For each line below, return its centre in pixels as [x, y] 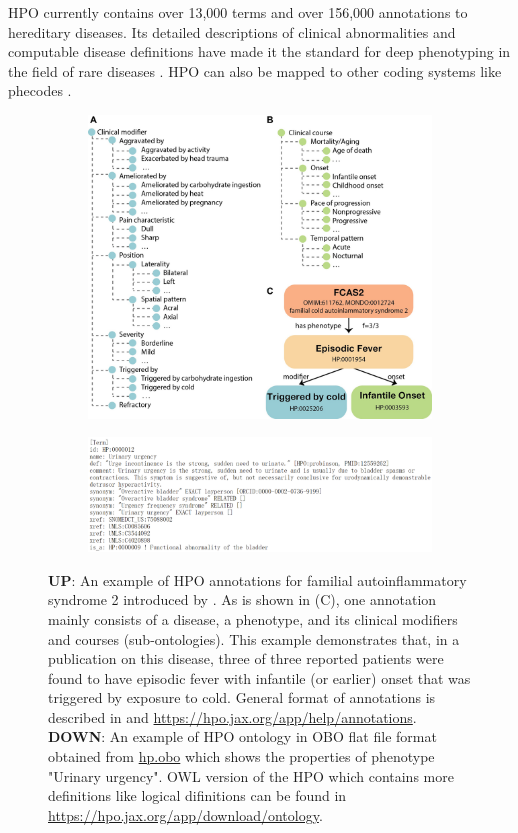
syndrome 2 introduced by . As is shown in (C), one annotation [242, 599]
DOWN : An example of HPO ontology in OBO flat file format [242, 736]
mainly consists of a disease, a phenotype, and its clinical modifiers [253, 618]
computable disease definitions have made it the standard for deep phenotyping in [259, 51]
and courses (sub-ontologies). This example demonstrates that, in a [254, 638]
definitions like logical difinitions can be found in [197, 795]
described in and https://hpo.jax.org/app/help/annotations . [232, 716]
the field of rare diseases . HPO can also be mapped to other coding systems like [255, 70]
